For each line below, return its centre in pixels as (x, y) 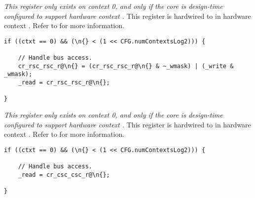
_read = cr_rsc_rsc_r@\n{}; (64, 83)
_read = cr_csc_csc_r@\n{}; (64, 175)
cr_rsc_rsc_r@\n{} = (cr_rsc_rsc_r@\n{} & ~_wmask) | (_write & (126, 66)
